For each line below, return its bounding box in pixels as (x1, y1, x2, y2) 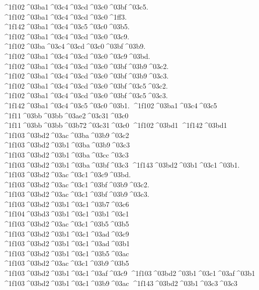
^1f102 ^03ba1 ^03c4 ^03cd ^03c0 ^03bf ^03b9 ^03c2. (3, 60, 169, 71)
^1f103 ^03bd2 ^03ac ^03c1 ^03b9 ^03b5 (3, 258, 129, 268)
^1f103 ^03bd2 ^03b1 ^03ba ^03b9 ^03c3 (3, 139, 130, 150)
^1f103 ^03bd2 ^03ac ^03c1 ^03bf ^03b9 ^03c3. (3, 189, 149, 199)
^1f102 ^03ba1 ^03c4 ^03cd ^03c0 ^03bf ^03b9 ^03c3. (3, 70, 169, 81)
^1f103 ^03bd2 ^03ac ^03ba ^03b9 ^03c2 (3, 129, 129, 140)
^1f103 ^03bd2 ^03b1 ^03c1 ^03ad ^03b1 (3, 238, 130, 249)
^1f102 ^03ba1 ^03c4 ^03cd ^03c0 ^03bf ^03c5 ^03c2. (3, 80, 168, 91)
